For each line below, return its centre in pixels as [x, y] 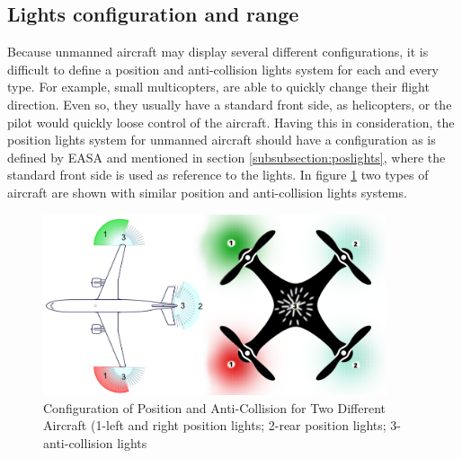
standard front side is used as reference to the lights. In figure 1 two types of [218, 175]
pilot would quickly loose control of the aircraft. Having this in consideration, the [231, 122]
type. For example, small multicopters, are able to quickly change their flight [218, 87]
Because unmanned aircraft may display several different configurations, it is [218, 52]
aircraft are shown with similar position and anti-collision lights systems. [207, 192]
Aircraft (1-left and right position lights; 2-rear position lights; [215, 425]
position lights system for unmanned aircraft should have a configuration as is [222, 140]
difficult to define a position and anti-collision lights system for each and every [223, 69]
